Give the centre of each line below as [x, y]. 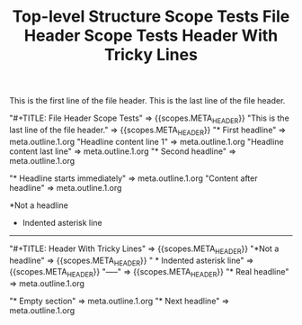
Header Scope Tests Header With [151, 36]
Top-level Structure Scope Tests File [151, 17]
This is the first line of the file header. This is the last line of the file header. [147, 101]
